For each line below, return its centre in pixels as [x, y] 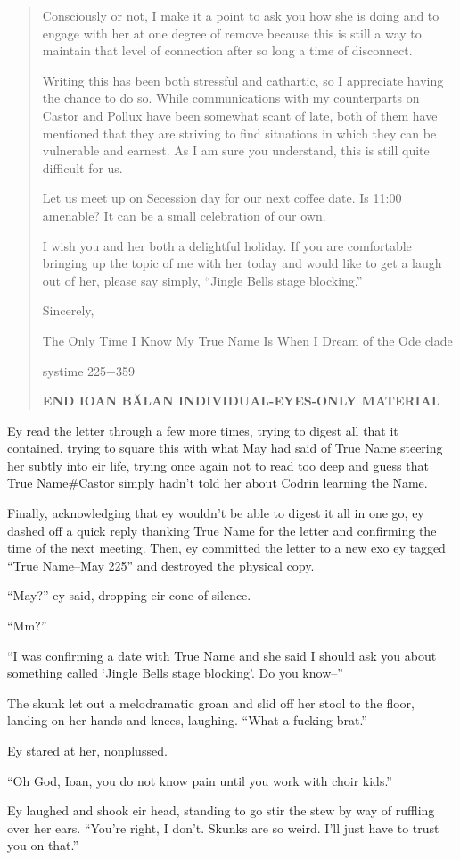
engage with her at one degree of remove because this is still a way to [232, 33]
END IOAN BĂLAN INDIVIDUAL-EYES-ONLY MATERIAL [241, 401]
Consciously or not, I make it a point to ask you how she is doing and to [241, 15]
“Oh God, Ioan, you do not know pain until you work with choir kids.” [200, 780]
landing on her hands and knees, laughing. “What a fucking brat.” [187, 720]
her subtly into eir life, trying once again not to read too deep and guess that [218, 465]
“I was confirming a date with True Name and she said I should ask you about [222, 655]
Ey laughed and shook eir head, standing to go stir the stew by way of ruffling [221, 810]
